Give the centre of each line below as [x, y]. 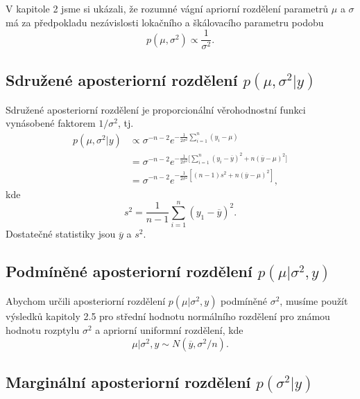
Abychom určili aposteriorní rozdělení [86, 301]
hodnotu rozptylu [43, 330]
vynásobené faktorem [51, 123]
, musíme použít [314, 301]
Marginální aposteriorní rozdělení [128, 382]
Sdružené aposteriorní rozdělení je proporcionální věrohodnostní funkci [156, 109]
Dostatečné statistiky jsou [61, 234]
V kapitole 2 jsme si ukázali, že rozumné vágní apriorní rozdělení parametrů [167, 8]
